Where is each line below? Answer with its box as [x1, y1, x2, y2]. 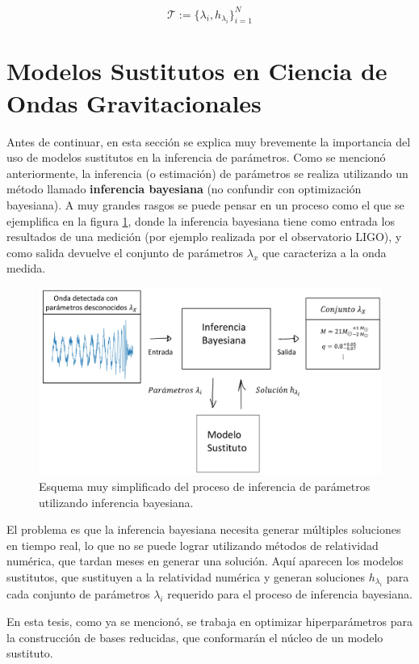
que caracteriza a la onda [262, 243, 387, 260]
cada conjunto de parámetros [6, 586, 150, 603]
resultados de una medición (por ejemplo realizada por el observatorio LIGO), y [6, 228, 402, 245]
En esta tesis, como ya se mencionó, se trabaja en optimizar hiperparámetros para [6, 612, 413, 629]
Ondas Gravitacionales [6, 86, 262, 119]
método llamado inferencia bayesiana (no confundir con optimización [6, 180, 362, 197]
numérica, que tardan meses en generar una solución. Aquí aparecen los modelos [6, 552, 404, 569]
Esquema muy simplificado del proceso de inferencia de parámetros [39, 478, 371, 494]
